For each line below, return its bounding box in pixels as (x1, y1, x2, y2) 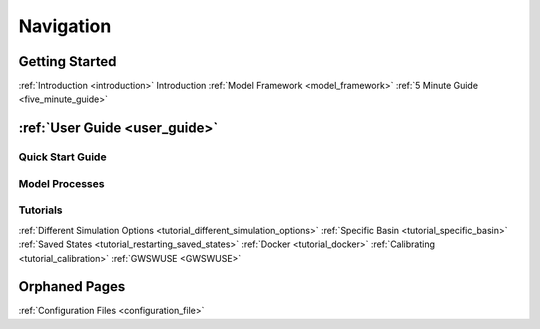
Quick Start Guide (18, 150, 107, 164)
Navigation (18, 15, 112, 37)
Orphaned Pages (18, 278, 126, 295)
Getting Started (18, 53, 117, 70)
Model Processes (18, 176, 105, 190)
